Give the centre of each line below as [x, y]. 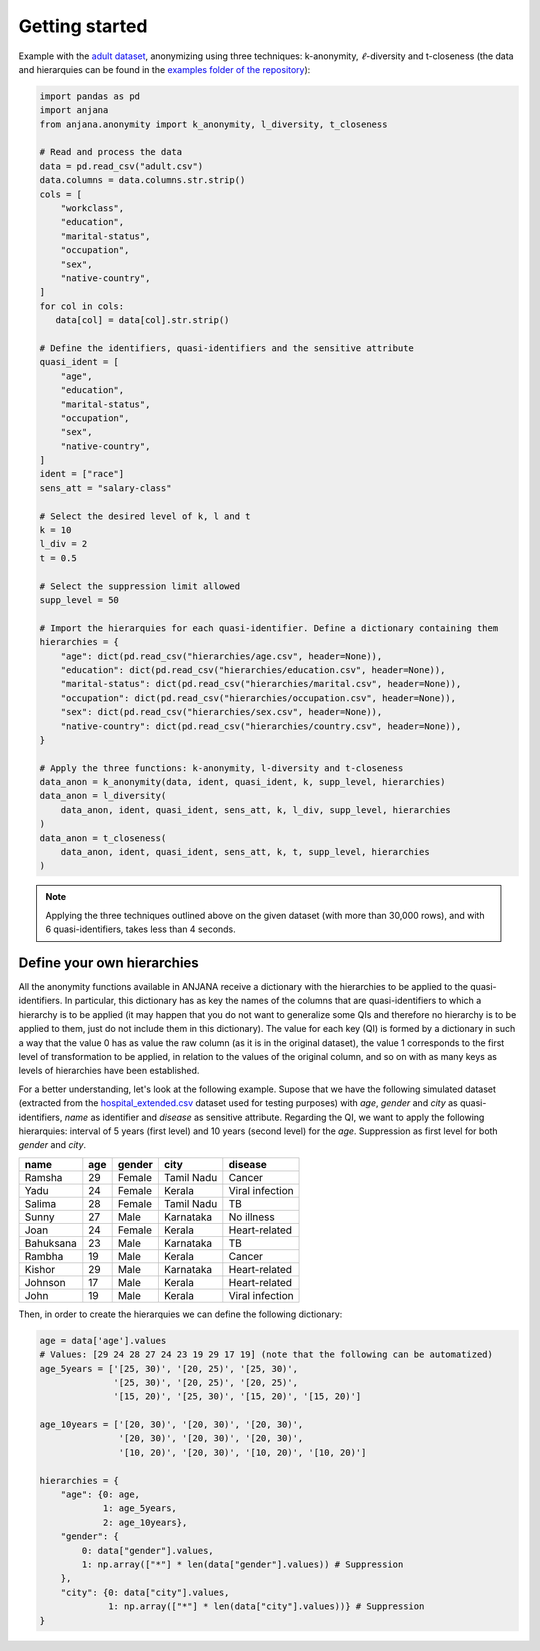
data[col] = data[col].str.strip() [142, 320]
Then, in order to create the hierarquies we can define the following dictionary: [180, 1314]
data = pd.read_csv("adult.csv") [121, 166]
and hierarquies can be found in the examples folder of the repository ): [164, 69]
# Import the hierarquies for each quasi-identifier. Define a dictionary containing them [269, 628]
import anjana [74, 110]
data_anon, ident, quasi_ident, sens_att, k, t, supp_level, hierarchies [245, 852]
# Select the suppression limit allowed [139, 586]
